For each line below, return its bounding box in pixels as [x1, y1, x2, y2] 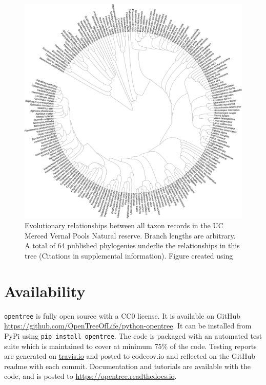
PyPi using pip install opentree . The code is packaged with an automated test [4, 330, 262, 341]
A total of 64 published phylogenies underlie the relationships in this [25, 240, 240, 251]
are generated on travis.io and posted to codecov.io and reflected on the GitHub [4, 351, 256, 361]
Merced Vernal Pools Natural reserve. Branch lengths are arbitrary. [25, 230, 236, 241]
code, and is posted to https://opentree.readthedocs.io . [4, 371, 177, 381]
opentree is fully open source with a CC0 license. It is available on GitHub [4, 310, 240, 321]
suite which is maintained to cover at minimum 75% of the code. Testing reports [4, 340, 257, 351]
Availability [4, 280, 86, 301]
